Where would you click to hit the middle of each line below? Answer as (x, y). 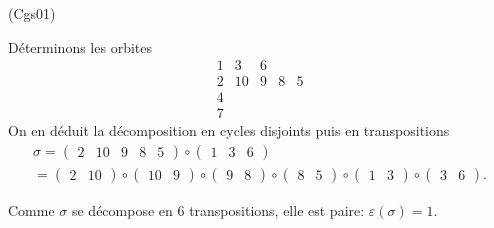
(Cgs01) (32, 13)
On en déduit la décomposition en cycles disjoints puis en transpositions (229, 130)
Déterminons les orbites (80, 46)
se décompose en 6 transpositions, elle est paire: (218, 209)
